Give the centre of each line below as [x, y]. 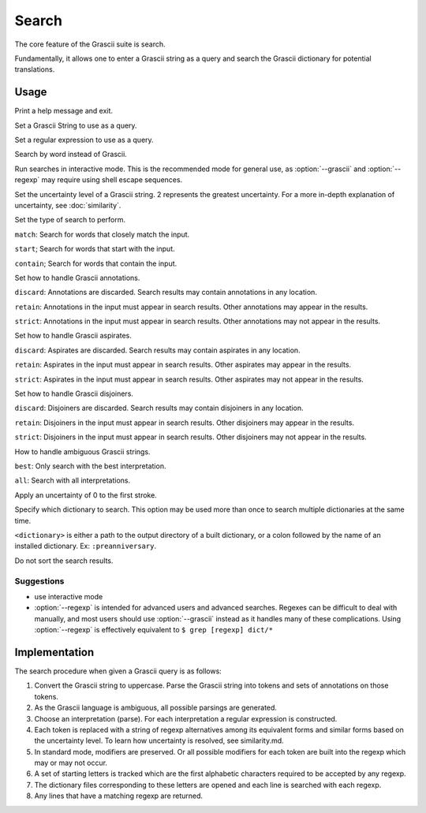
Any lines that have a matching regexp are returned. [119, 796]
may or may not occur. [71, 763]
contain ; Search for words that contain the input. [96, 263]
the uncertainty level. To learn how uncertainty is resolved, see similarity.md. [159, 740]
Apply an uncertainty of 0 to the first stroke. [86, 495]
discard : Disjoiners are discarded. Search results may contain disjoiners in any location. [159, 408]
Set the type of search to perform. [70, 220]
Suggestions [39, 581]
